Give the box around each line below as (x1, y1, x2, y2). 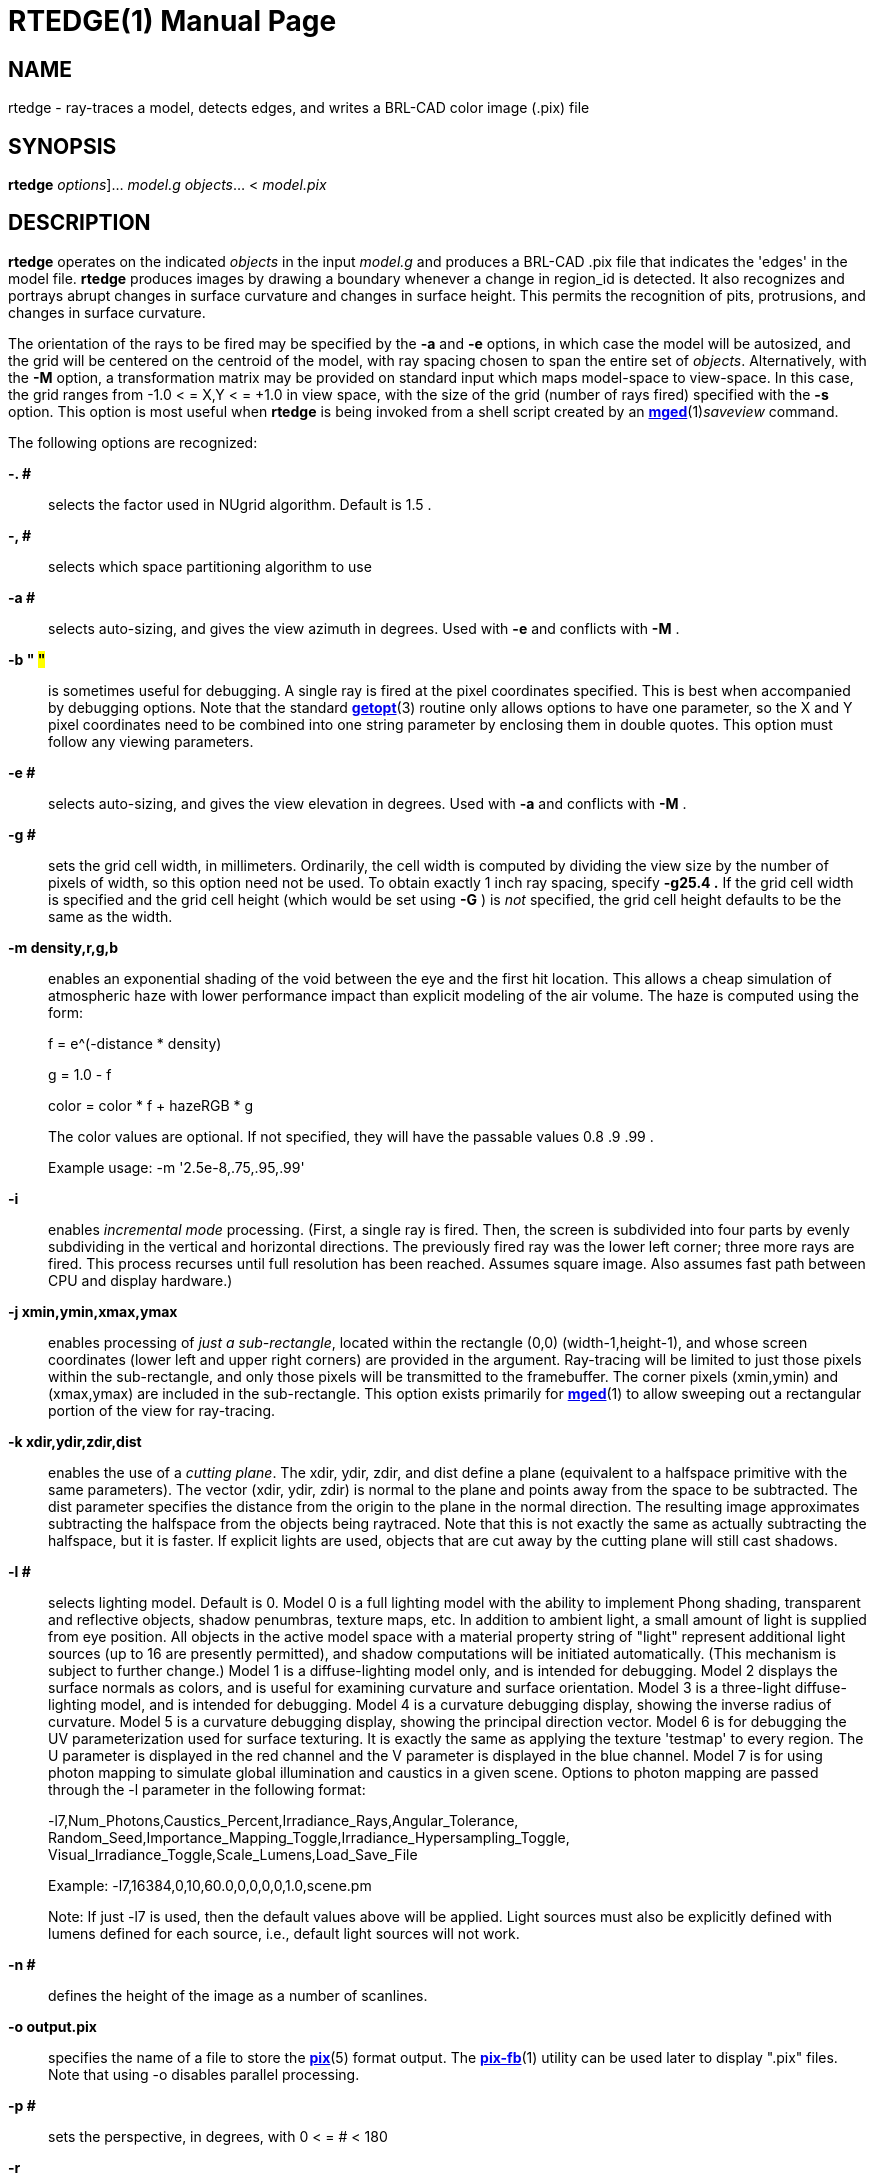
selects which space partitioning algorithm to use (48, 557, 372, 575)
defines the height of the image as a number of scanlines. (48, 1986, 428, 2004)
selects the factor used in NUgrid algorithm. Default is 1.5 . (48, 495, 432, 513)
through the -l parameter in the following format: (48, 1780, 366, 1798)
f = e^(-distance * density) (48, 1034, 222, 1052)
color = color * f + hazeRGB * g (48, 1096, 254, 1114)
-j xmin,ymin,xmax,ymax (8, 1302, 178, 1320)
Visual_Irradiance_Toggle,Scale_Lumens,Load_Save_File (48, 1845, 418, 1863)
